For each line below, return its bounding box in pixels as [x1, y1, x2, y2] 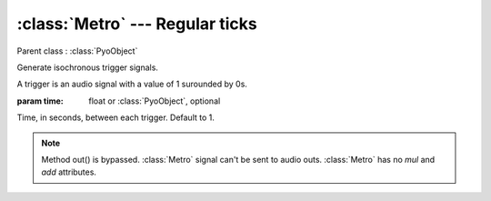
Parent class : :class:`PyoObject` [16, 45, 138, 56]
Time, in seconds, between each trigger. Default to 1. [16, 112, 215, 123]
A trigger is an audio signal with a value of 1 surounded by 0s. [16, 78, 247, 90]
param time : [16, 95, 64, 106]
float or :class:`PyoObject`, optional [88, 95, 221, 106]
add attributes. [41, 166, 97, 177]
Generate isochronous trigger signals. [16, 62, 159, 73]
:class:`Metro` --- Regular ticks [16, 14, 258, 34]
